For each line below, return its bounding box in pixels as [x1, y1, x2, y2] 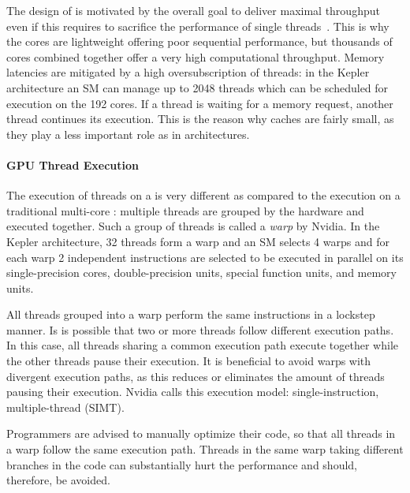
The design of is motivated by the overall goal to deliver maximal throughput [6, 2, 380, 18]
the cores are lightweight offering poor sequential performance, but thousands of [6, 33, 393, 50]
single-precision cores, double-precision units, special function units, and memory [6, 264, 397, 281]
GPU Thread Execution [6, 156, 139, 173]
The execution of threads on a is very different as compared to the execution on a [6, 187, 401, 204]
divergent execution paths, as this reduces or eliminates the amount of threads [6, 368, 385, 384]
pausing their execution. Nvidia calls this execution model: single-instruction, [6, 383, 379, 400]
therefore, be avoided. [6, 472, 110, 488]
